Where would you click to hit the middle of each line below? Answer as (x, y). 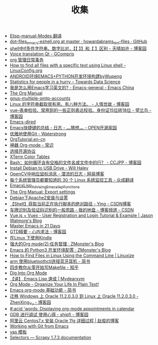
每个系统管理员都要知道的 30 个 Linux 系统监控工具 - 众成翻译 (72, 180)
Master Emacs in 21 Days (35, 226)
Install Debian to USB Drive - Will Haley (49, 168)
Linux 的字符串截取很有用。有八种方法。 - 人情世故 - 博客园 (69, 104)
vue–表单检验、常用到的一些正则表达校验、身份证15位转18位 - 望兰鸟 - (80, 110)
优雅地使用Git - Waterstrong (38, 134)
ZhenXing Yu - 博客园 (30, 303)
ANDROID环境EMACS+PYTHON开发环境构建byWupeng (66, 76)
